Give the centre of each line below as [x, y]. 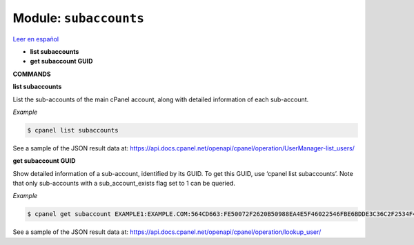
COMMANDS [32, 74]
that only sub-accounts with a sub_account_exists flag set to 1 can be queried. [124, 184]
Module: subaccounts [79, 18]
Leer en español [36, 39]
